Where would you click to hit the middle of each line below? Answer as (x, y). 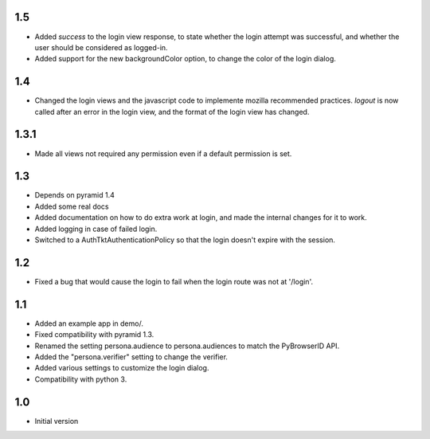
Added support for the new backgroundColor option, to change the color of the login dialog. (185, 59)
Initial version (57, 421)
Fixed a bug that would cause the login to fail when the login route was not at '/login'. (174, 281)
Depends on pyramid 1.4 (75, 195)
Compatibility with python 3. (81, 379)
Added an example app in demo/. (89, 323)
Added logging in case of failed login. (96, 229)
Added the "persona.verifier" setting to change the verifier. (131, 357)
